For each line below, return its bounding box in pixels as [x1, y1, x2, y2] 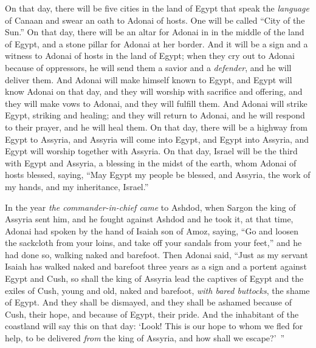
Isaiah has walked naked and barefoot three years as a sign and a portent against [5, 260, 307, 273]
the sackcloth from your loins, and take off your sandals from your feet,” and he [5, 236, 302, 249]
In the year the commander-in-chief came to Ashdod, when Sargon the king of [5, 200, 296, 213]
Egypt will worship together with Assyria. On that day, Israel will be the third [5, 145, 298, 157]
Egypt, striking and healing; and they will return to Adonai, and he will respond [5, 109, 305, 121]
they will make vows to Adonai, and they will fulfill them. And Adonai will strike [5, 97, 307, 109]
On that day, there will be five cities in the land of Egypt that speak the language [5, 2, 310, 14]
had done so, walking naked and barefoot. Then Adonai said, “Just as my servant [5, 248, 308, 261]
